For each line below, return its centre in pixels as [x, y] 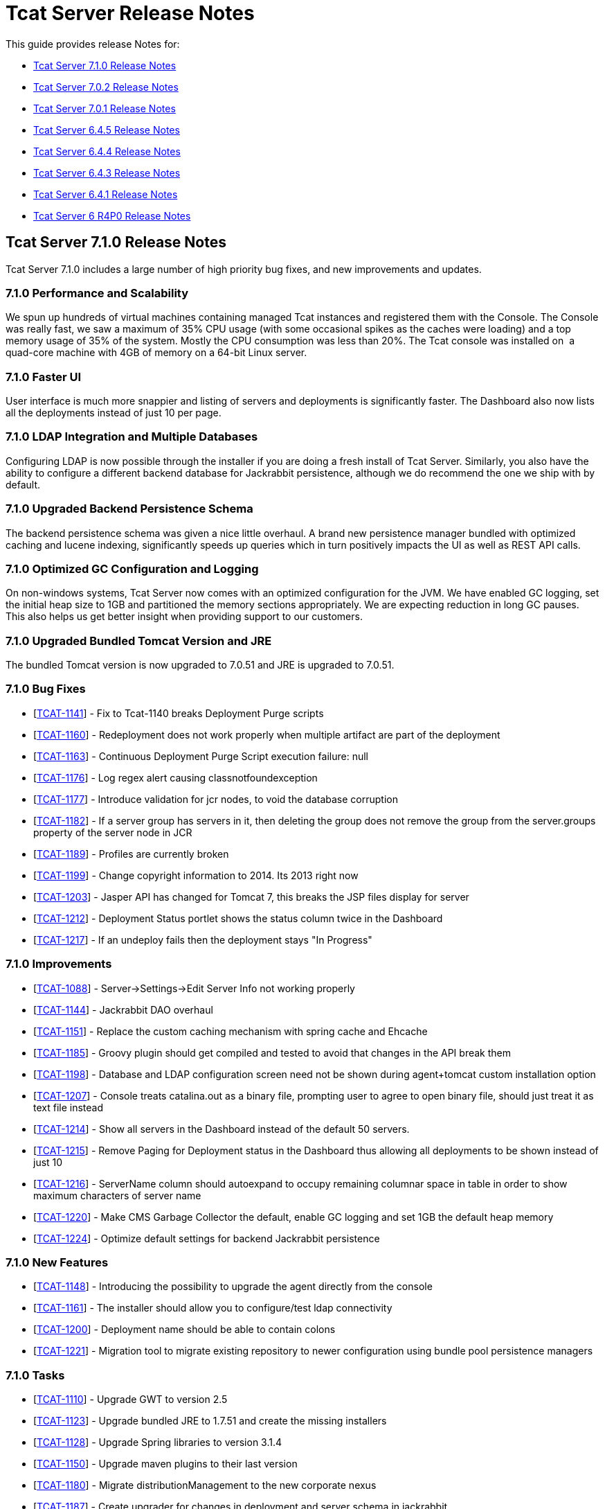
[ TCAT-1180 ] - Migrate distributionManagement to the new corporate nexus [205, 1485]
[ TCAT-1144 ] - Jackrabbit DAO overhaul [123, 1009]
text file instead [69, 1107]
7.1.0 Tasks [35, 1375]
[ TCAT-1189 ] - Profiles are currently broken [131, 854]
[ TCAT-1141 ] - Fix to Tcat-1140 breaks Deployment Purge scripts [179, 713]
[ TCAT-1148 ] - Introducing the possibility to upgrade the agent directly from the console [233, 1287]
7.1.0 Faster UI [44, 377]
